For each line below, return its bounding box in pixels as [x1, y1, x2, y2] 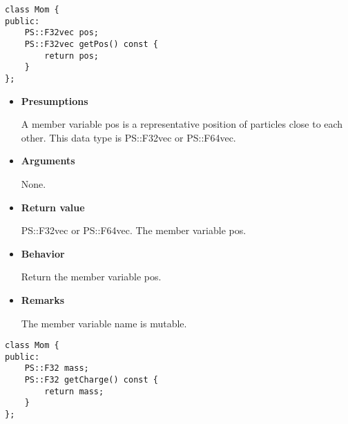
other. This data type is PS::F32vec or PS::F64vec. [21, 130, 236, 144]
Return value [21, 200, 85, 214]
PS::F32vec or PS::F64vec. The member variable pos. [21, 223, 246, 238]
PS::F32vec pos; [24, 28, 99, 38]
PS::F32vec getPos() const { [24, 39, 158, 49]
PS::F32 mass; [24, 363, 89, 374]
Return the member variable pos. [21, 269, 162, 284]
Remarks [21, 292, 64, 307]
